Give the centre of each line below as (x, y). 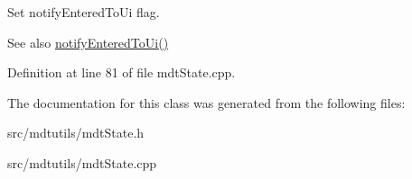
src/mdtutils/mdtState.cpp (82, 162)
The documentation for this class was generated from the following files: (206, 102)
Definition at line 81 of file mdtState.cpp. (122, 72)
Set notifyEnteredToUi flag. (84, 12)
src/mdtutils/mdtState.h (76, 133)
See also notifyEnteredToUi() (88, 42)
